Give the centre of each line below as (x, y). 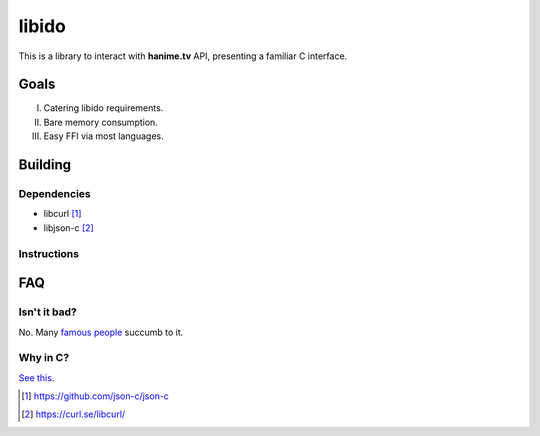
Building (45, 165)
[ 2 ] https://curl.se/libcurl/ (73, 414)
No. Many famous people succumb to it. (101, 332)
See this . (36, 377)
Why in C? (44, 358)
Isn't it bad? (47, 312)
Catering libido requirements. (103, 108)
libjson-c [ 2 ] (68, 227)
